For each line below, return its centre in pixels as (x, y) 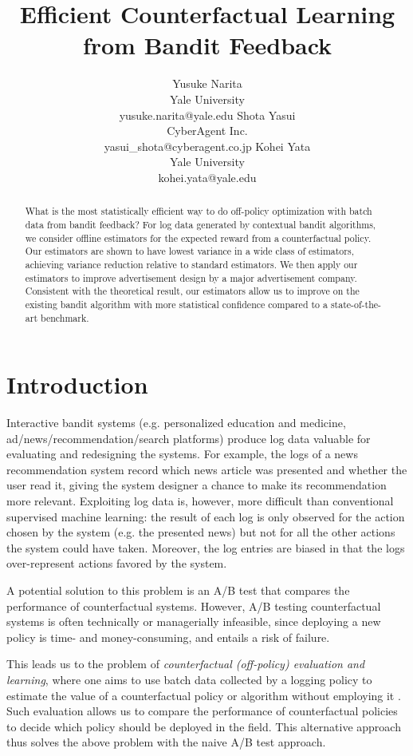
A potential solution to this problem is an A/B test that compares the (178, 590)
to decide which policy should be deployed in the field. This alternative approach (204, 726)
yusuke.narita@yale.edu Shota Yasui (207, 115)
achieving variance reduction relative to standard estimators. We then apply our (191, 264)
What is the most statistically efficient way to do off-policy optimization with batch (199, 211)
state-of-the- (356, 304)
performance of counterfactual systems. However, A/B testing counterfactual (194, 606)
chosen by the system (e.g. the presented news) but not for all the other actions (201, 532)
